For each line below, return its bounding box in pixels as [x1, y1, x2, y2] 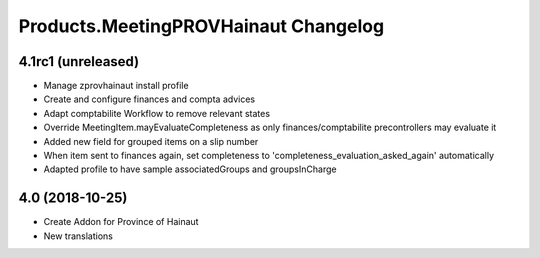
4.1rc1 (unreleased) [18, 53, 140, 70]
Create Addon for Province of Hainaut [43, 216, 199, 228]
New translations [43, 230, 114, 242]
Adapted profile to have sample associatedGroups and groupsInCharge [43, 163, 337, 175]
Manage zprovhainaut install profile [43, 80, 189, 92]
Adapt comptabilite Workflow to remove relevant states [43, 107, 270, 119]
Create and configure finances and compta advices [43, 93, 255, 105]
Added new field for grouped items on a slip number [43, 135, 259, 147]
